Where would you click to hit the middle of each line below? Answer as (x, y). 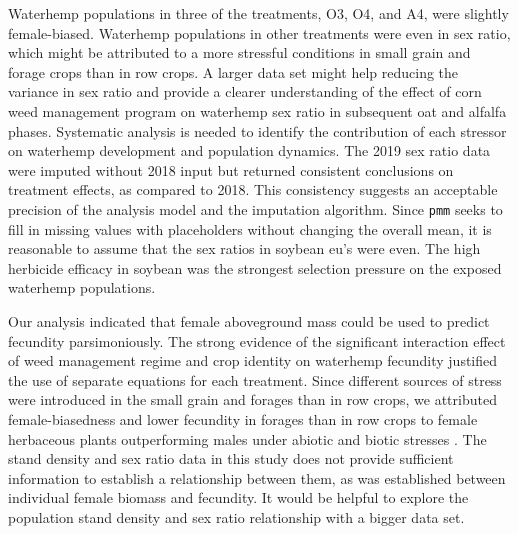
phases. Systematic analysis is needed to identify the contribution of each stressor (257, 130)
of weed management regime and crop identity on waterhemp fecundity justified (253, 360)
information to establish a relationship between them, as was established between (257, 477)
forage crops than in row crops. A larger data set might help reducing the (233, 71)
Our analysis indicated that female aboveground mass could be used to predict (249, 320)
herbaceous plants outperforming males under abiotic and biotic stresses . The (247, 438)
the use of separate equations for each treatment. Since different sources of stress (255, 379)
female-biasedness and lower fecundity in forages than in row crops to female (243, 418)
